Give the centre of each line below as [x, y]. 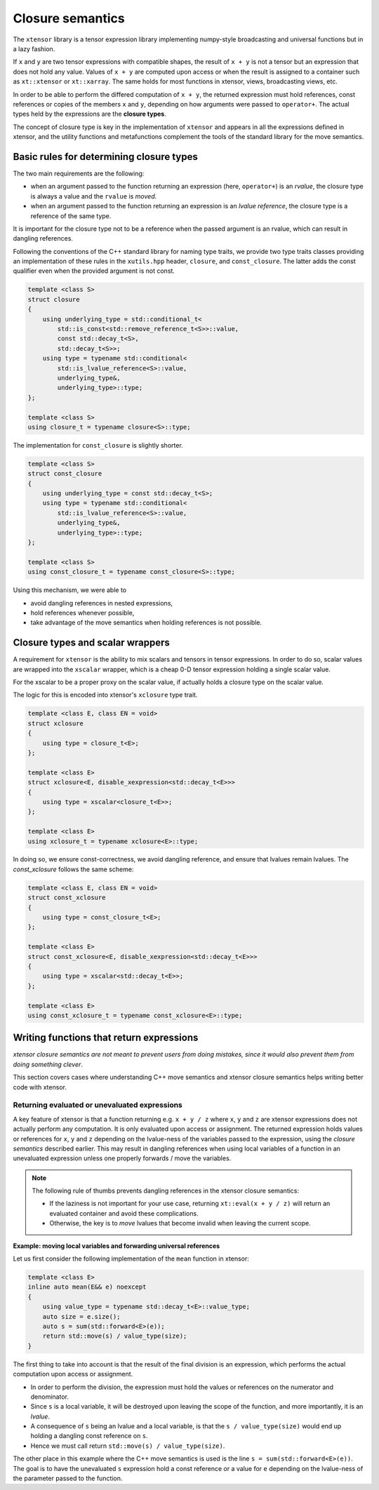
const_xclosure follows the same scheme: [73, 869]
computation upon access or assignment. [73, 1374]
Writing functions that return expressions [106, 1038]
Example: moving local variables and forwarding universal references [117, 1246]
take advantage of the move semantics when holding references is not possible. [146, 623]
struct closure [54, 299]
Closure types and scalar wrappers [91, 643]
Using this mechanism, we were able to [69, 590]
